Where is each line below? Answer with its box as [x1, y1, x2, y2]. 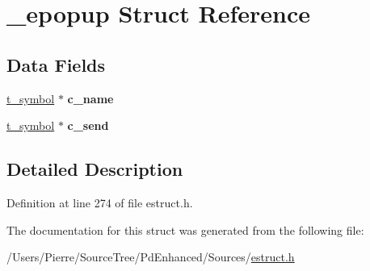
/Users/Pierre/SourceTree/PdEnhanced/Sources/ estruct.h [6, 248, 295, 265]
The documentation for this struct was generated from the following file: [6, 221, 364, 238]
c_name [67, 90, 114, 106]
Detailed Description [6, 156, 183, 181]
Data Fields [6, 52, 106, 77]
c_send [67, 117, 109, 134]
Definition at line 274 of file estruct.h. [6, 194, 193, 211]
